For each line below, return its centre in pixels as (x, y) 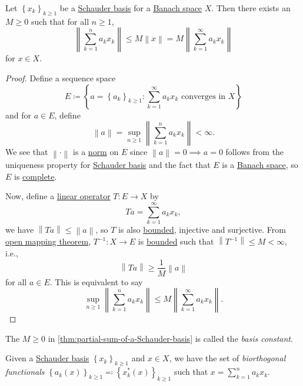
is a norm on (96, 152)
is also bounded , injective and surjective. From (202, 230)
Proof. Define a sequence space (61, 77)
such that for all (60, 21)
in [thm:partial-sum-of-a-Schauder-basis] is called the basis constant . (170, 338)
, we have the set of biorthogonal (227, 358)
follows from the (255, 152)
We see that (27, 152)
